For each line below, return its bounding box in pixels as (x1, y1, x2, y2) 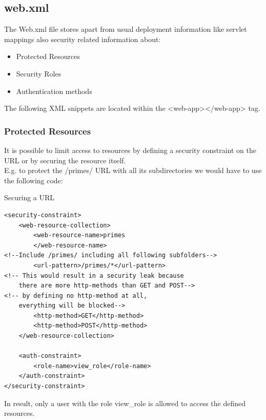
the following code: (4, 175, 63, 185)
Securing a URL (4, 192, 55, 203)
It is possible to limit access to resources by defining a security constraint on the (4, 144, 256, 155)
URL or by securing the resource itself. (4, 155, 126, 165)
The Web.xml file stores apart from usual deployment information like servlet (4, 24, 247, 34)
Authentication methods (16, 85, 92, 96)
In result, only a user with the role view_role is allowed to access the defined (4, 397, 246, 408)
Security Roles (16, 68, 62, 79)
